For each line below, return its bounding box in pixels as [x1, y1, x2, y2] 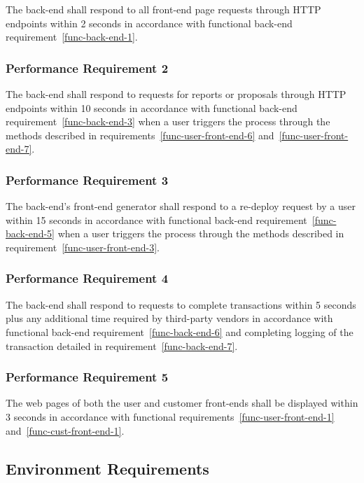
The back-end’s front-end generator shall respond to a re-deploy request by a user [6, 199, 356, 213]
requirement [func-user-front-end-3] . [6, 239, 160, 254]
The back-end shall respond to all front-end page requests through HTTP [6, 2, 321, 16]
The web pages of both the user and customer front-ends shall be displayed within [6, 395, 358, 410]
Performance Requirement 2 [6, 59, 169, 76]
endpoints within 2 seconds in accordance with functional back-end [6, 15, 293, 30]
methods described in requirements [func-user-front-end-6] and [6, 127, 274, 142]
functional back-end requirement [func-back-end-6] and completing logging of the [6, 324, 353, 339]
